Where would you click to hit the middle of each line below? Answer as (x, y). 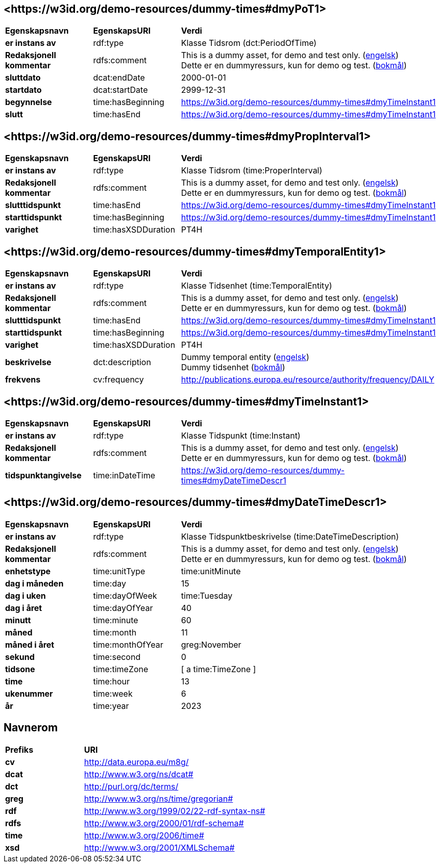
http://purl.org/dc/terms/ (131, 786)
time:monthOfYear (128, 644)
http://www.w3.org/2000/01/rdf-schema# (164, 823)
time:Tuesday (207, 595)
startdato (23, 90)
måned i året (30, 644)
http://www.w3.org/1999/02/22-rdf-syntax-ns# (175, 811)
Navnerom (31, 728)
